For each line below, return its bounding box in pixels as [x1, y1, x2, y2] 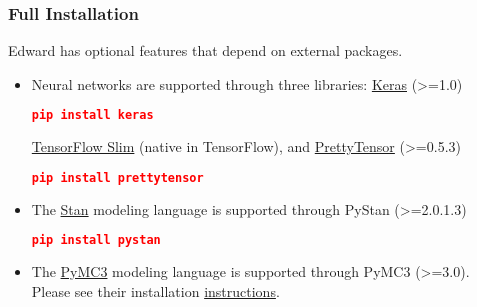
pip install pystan [31, 233, 161, 248]
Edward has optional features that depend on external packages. [8, 40, 403, 61]
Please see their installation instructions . [31, 280, 280, 301]
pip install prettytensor [31, 170, 204, 185]
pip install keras [31, 108, 154, 123]
